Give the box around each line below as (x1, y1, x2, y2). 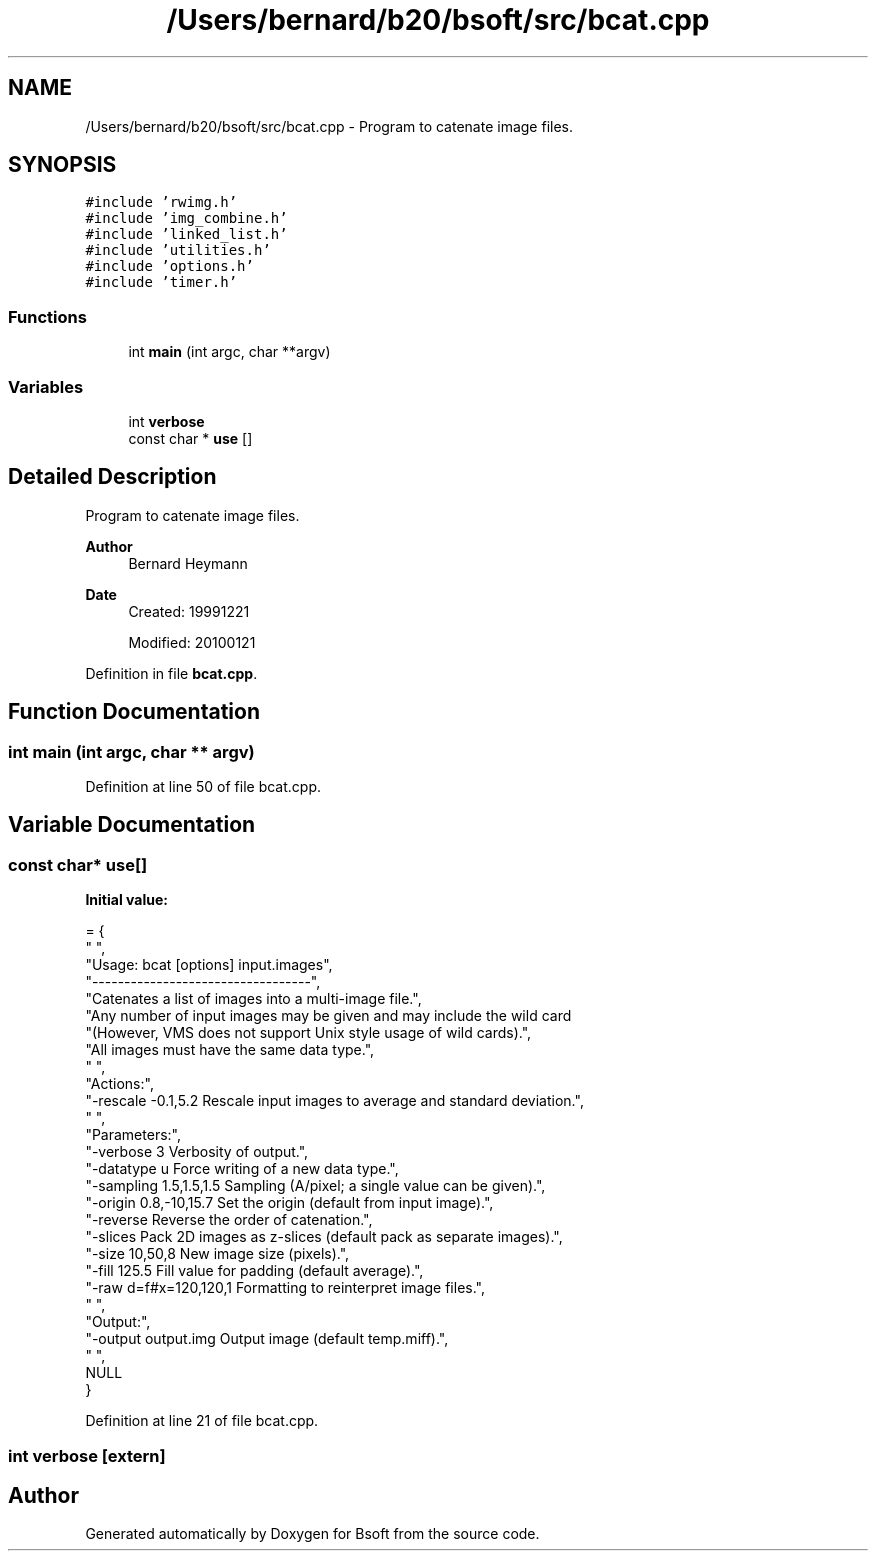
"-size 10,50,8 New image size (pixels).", (85, 1245, 350, 1263)
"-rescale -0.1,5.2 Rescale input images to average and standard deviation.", (85, 1092, 584, 1110)
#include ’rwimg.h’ (85, 194, 238, 211)
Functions (8, 306, 87, 327)
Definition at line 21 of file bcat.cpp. (85, 1412, 319, 1430)
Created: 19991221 (128, 602, 250, 620)
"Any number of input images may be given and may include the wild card (85, 1007, 572, 1025)
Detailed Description (8, 464, 217, 490)
